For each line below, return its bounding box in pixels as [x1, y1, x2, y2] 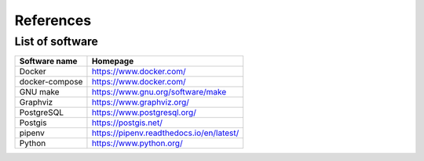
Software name [19, 55, 78, 66]
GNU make [19, 87, 60, 98]
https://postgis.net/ [91, 117, 163, 128]
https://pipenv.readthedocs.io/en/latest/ [91, 127, 239, 138]
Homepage [91, 55, 134, 66]
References [14, 12, 92, 29]
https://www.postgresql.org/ [91, 107, 196, 118]
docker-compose [19, 77, 83, 88]
